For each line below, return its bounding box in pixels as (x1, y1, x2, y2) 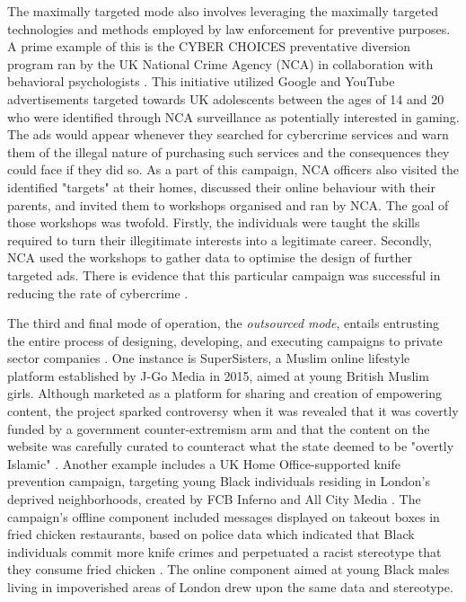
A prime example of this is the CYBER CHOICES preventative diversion (7, 37, 411, 56)
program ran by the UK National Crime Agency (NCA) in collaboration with (7, 54, 434, 73)
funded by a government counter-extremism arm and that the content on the (7, 419, 430, 438)
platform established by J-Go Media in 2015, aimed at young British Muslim (7, 366, 429, 385)
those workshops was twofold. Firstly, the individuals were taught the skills (7, 213, 420, 232)
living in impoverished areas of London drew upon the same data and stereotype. (7, 578, 453, 596)
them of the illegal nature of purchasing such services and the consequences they (7, 142, 450, 161)
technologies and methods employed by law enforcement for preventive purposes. (7, 19, 451, 38)
